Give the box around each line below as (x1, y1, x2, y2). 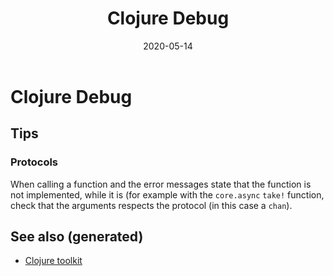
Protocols (10, 155, 59, 169)
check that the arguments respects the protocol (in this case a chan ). (10, 199, 293, 211)
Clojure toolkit (24, 255, 83, 267)
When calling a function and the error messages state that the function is (10, 178, 312, 190)
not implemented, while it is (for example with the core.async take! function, (10, 188, 325, 201)
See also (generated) (10, 228, 144, 246)
